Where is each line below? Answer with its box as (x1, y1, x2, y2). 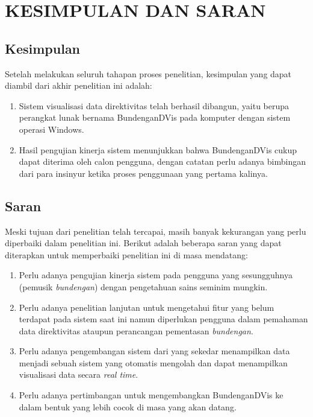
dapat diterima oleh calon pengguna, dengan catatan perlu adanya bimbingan (19, 155, 306, 168)
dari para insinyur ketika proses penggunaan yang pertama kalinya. (19, 167, 268, 179)
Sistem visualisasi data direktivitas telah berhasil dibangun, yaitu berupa (19, 99, 290, 112)
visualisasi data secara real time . (19, 368, 138, 381)
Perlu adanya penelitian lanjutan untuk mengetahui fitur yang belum (19, 301, 274, 313)
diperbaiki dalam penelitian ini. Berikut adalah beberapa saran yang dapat (5, 237, 282, 249)
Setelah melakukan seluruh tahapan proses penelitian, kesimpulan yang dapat (5, 67, 292, 80)
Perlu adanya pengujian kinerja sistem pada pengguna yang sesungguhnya (19, 269, 293, 281)
